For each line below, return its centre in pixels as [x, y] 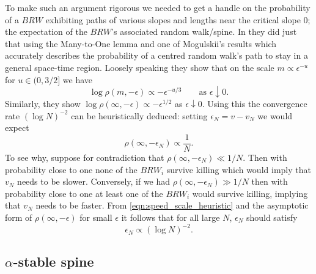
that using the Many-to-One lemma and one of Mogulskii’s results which [141, 43]
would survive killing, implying [250, 193]
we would [275, 115]
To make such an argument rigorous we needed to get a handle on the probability [158, 7]
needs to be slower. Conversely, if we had [94, 181]
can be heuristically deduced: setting [139, 115]
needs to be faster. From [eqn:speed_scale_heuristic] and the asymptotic [172, 205]
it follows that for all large [171, 217]
